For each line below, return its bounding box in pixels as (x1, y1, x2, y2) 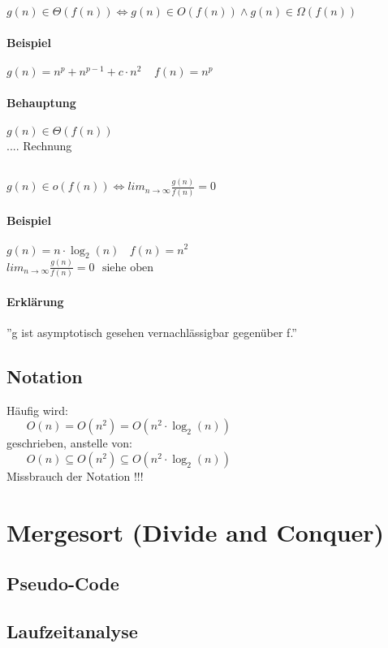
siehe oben (101, 261, 153, 274)
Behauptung (6, 93, 76, 110)
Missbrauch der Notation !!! (6, 467, 144, 484)
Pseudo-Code (6, 571, 119, 596)
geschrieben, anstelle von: (6, 434, 132, 451)
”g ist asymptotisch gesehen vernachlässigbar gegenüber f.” (6, 323, 297, 340)
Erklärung (6, 292, 64, 309)
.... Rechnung (6, 137, 72, 154)
